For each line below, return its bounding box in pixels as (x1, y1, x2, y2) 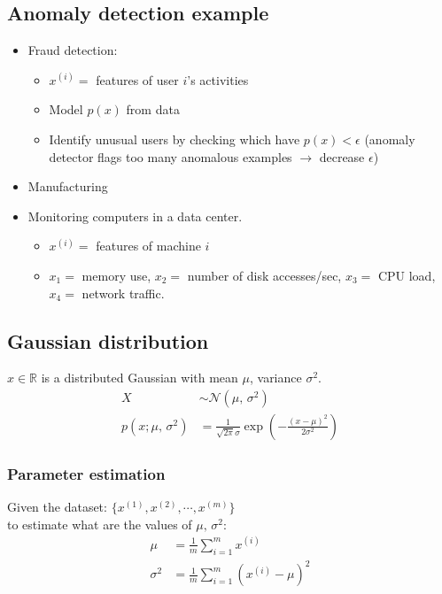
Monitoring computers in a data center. (27, 206, 243, 225)
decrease (319, 147, 365, 166)
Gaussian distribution (7, 327, 209, 354)
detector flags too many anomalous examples (49, 147, 292, 166)
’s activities (187, 70, 249, 89)
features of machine (96, 236, 201, 255)
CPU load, (377, 266, 436, 284)
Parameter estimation (7, 462, 166, 484)
